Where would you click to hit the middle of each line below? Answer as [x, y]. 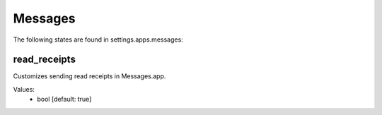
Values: [24, 89]
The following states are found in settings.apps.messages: [98, 40]
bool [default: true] [64, 99]
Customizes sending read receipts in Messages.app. [89, 76]
